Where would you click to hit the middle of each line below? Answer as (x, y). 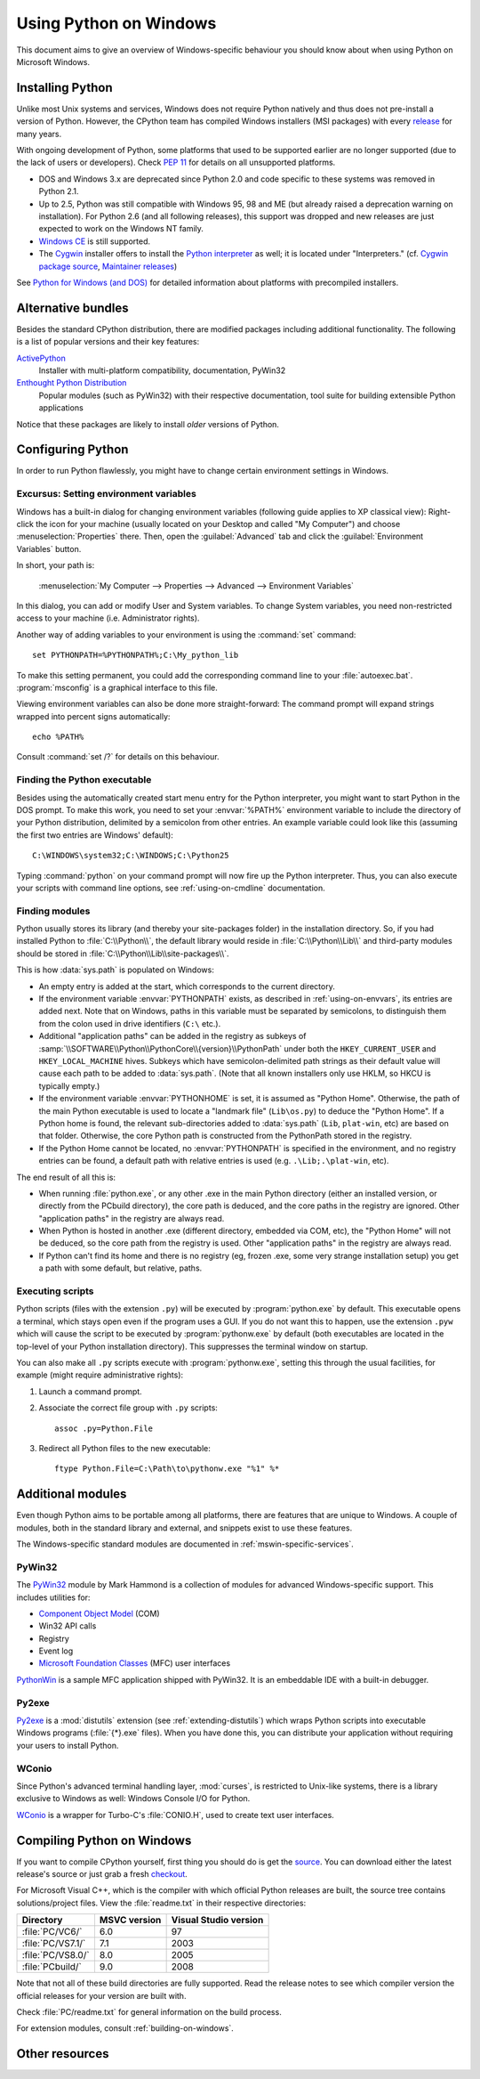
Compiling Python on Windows (104, 1840)
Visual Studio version (217, 1921)
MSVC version (130, 1921)
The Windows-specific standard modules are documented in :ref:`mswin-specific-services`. (185, 1544)
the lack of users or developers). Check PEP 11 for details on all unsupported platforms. (176, 162)
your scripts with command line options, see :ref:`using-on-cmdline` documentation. (171, 888)
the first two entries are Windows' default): (95, 835)
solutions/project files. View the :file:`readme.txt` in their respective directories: (161, 1903)
